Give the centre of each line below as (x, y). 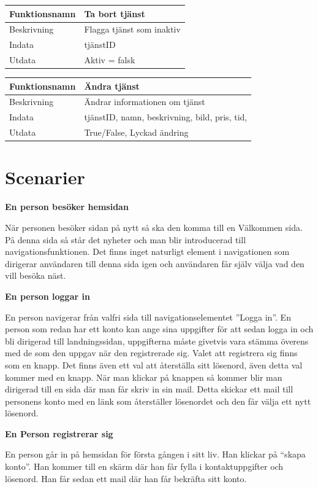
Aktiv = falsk (110, 60)
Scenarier (45, 177)
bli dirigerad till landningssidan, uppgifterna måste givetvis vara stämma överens (157, 341)
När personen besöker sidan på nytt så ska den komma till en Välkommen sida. (154, 227)
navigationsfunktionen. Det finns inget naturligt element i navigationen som (147, 251)
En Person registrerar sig (59, 433)
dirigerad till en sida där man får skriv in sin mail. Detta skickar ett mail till (149, 389)
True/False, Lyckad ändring (136, 132)
